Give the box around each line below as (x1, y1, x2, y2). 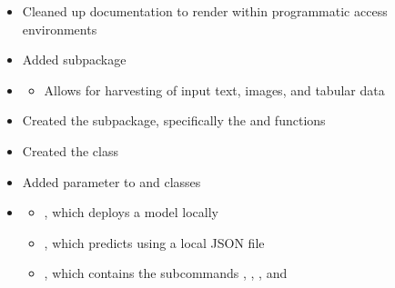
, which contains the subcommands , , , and (44, 263, 288, 283)
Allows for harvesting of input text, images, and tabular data (44, 80, 385, 99)
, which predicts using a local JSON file (44, 233, 265, 252)
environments (22, 19, 97, 38)
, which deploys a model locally (44, 203, 219, 222)
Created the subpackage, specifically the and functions (22, 111, 326, 130)
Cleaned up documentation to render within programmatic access (22, 2, 388, 20)
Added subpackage (22, 50, 127, 69)
